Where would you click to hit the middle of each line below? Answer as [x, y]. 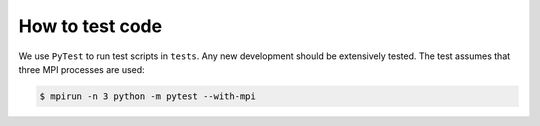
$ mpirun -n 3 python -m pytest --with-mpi [148, 96]
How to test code [90, 26]
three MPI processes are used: [81, 69]
